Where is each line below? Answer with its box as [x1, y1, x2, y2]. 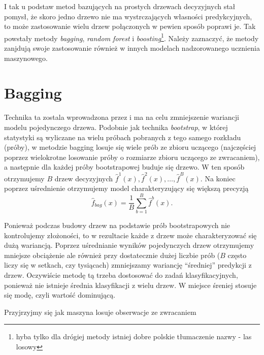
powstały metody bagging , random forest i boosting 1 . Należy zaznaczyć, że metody [4, 31, 259, 43]
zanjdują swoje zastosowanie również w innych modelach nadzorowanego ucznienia [4, 43, 260, 53]
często [227, 249, 247, 260]
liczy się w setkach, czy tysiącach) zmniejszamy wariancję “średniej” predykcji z [4, 260, 252, 270]
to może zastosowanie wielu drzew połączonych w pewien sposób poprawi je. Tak [4, 21, 256, 31]
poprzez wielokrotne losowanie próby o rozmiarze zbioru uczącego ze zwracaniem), [4, 151, 260, 162]
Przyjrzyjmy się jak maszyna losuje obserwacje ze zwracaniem [4, 306, 196, 317]
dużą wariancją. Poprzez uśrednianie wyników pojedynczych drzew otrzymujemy [4, 240, 254, 250]
